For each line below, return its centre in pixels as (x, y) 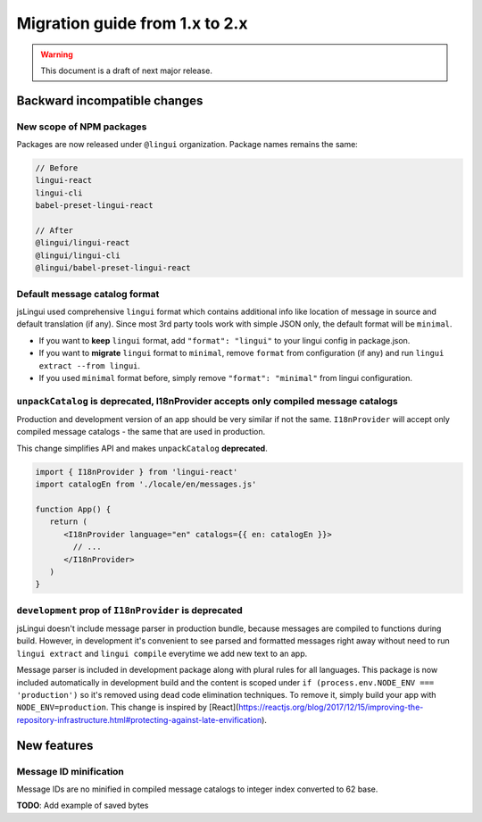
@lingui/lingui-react (83, 243)
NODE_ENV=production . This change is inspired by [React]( (128, 707)
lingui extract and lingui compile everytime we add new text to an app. (162, 653)
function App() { (73, 509)
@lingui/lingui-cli (78, 255)
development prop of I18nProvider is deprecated (129, 610)
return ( (69, 522)
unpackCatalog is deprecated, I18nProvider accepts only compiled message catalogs (207, 401)
